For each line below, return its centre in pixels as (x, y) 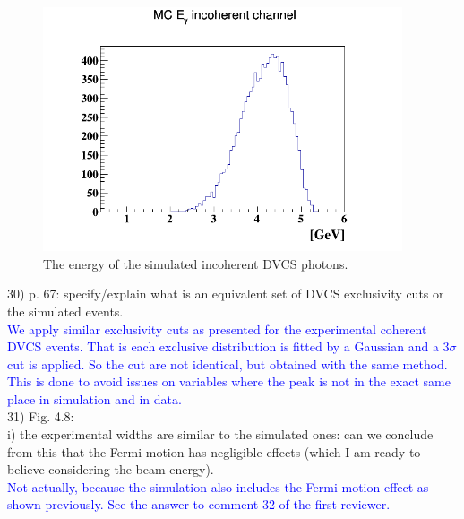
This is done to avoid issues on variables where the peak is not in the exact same (229, 381)
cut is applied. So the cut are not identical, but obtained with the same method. (228, 363)
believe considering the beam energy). (111, 469)
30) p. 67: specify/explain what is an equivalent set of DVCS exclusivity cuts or (226, 294)
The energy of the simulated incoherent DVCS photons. (196, 263)
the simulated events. (65, 311)
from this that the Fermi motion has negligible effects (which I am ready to (214, 451)
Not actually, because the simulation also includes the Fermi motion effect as (218, 486)
